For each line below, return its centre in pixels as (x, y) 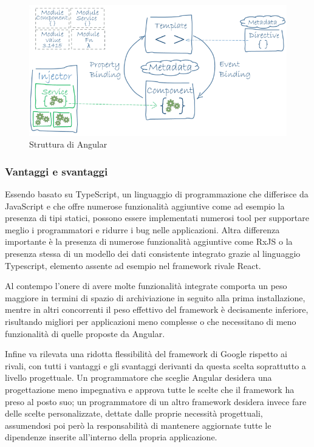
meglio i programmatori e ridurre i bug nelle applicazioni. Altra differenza (142, 229)
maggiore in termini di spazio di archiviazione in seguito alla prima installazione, (155, 297)
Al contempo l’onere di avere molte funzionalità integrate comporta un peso (146, 286)
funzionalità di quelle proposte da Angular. (85, 333)
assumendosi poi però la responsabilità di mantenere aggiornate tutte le (138, 425)
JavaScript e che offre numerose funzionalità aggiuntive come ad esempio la (145, 206)
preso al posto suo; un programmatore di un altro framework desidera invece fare (156, 401)
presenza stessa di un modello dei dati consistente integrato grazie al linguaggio (153, 253)
